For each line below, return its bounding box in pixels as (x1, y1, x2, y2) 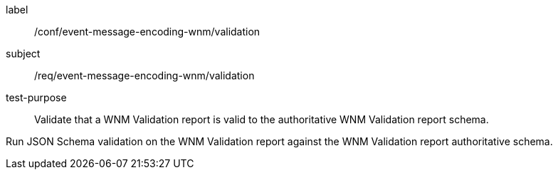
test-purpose (6, 91, 67, 103)
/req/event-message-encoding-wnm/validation (34, 69, 255, 81)
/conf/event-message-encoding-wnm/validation (34, 26, 260, 38)
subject (6, 47, 41, 60)
